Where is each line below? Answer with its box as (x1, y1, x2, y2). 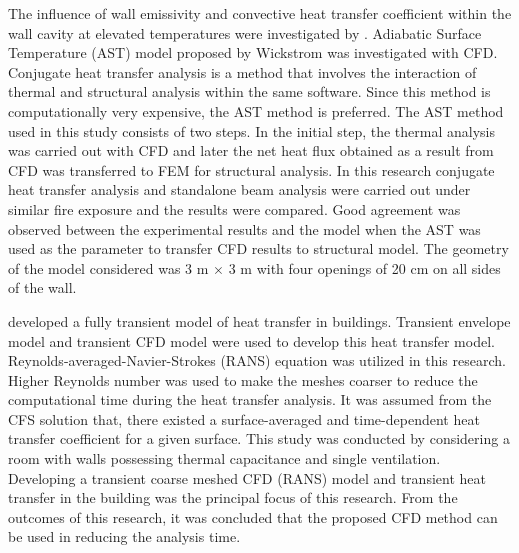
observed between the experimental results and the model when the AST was (8, 218, 481, 239)
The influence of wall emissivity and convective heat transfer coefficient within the (8, 3, 512, 23)
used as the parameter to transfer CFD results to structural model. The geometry (8, 238, 509, 259)
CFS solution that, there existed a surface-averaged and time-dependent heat (8, 408, 480, 429)
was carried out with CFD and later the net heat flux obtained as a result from (8, 140, 494, 161)
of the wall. (8, 277, 77, 298)
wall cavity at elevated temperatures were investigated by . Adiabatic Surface (8, 22, 482, 43)
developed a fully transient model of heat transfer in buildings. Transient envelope (8, 310, 511, 331)
